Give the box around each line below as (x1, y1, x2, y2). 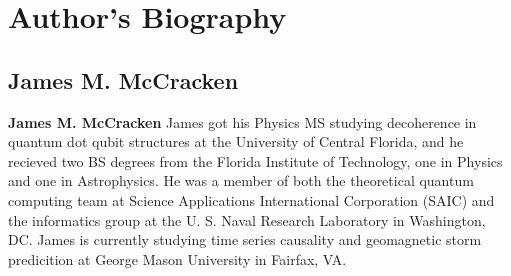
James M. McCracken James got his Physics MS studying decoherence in (8, 111, 477, 132)
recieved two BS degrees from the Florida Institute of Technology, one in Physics (8, 150, 503, 171)
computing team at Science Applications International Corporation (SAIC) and (8, 189, 495, 210)
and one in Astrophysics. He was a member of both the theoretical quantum (8, 170, 474, 191)
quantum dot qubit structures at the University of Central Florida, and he (8, 131, 464, 152)
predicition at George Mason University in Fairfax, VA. (8, 248, 347, 269)
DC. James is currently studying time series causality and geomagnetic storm (8, 229, 482, 250)
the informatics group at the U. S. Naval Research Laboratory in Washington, (8, 209, 486, 230)
